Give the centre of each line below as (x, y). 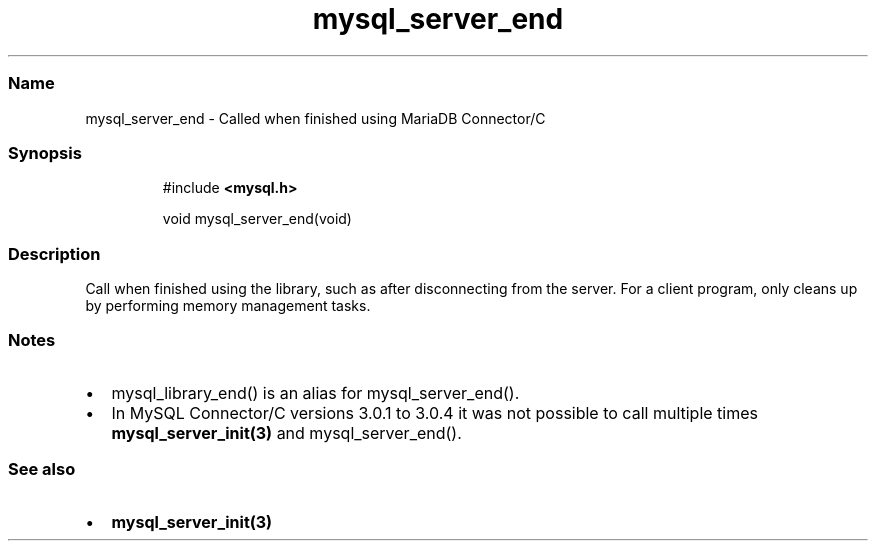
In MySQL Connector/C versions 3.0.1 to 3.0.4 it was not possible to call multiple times (434, 412)
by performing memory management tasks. (228, 305)
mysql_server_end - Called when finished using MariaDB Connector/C (315, 118)
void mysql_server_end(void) (257, 219)
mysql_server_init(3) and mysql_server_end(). (286, 432)
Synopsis (45, 152)
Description (54, 253)
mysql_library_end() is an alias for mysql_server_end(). (315, 392)
